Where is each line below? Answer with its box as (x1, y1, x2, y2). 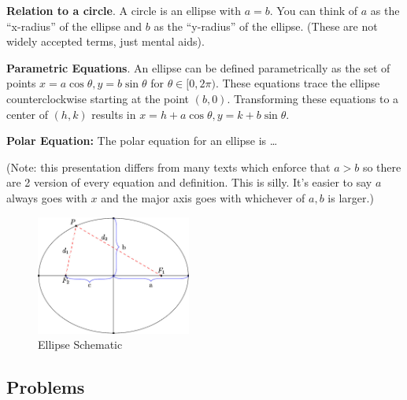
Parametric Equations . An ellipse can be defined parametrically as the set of (6, 59, 390, 76)
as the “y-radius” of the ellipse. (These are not (154, 17, 378, 34)
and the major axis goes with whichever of (101, 189, 305, 206)
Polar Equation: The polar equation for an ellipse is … (6, 132, 278, 149)
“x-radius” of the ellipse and (6, 17, 142, 34)
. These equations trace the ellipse (215, 75, 380, 91)
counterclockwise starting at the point (6, 90, 190, 106)
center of (6, 106, 48, 122)
